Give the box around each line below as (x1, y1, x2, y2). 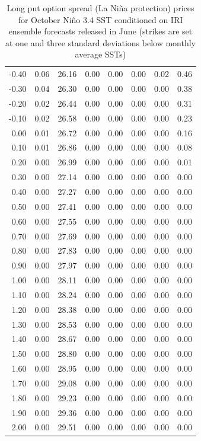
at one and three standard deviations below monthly (5, 36, 196, 49)
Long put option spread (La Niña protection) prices (7, 2, 194, 14)
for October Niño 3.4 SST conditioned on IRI (18, 13, 183, 25)
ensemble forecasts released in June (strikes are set (8, 25, 193, 37)
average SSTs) (75, 48, 126, 60)
